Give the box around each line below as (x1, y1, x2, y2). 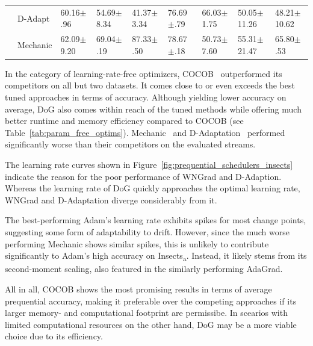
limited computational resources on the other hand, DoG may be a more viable (5, 318, 297, 330)
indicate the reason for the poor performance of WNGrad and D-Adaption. (5, 170, 282, 182)
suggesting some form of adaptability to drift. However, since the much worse (5, 226, 290, 238)
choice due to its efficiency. (5, 330, 103, 342)
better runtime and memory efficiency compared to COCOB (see (5, 114, 244, 127)
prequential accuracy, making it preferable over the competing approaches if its (5, 294, 297, 307)
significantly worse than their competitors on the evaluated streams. (5, 138, 256, 150)
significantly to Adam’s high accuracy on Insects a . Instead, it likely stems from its (5, 249, 307, 263)
